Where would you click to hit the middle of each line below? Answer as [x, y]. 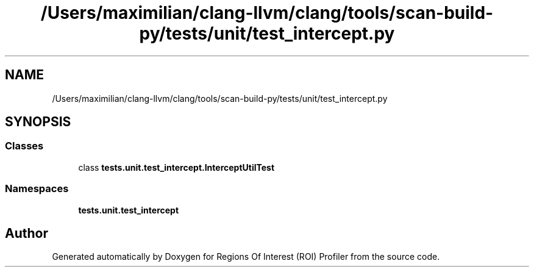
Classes [24, 146]
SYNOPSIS [38, 122]
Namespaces [37, 189]
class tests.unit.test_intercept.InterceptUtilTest [176, 167]
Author [27, 233]
